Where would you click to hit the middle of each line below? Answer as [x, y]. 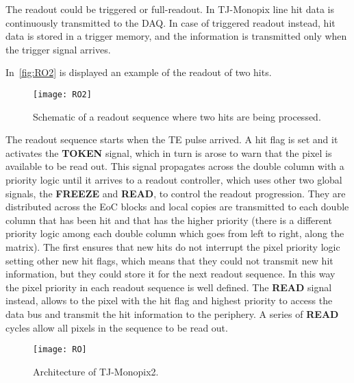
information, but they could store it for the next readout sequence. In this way [170, 274]
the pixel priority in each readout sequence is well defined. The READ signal [169, 287]
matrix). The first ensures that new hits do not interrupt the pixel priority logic [173, 246]
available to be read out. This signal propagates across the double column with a [175, 166]
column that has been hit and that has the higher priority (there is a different [169, 220]
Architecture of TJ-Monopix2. [96, 371]
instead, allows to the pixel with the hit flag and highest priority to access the [169, 300]
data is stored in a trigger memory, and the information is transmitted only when [176, 36]
